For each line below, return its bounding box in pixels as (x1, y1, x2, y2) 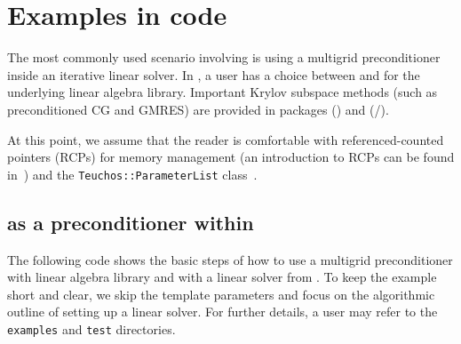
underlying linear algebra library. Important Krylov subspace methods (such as (7, 83, 438, 101)
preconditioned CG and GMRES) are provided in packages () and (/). (7, 100, 389, 118)
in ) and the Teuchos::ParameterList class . (7, 164, 258, 183)
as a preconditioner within (7, 208, 254, 236)
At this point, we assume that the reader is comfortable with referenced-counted (7, 130, 444, 148)
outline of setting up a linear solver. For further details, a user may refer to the (7, 302, 438, 321)
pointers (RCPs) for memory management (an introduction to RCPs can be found (7, 148, 455, 166)
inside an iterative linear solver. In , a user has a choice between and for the (7, 65, 420, 84)
